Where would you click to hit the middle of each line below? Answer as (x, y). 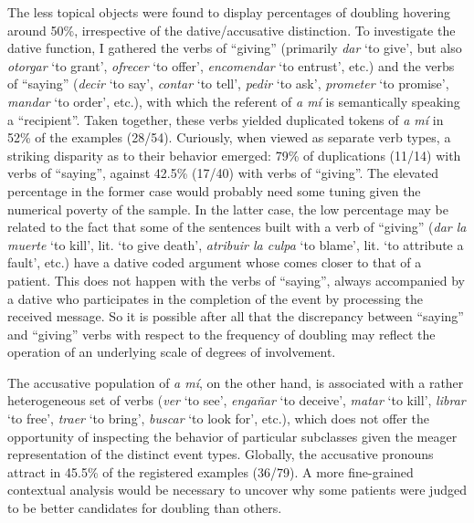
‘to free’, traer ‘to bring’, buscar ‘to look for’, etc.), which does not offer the (219, 418)
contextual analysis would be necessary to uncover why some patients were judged (237, 490)
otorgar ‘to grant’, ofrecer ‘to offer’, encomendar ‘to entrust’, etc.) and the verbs (231, 65)
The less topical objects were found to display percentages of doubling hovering (229, 12)
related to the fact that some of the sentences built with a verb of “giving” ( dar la (237, 227)
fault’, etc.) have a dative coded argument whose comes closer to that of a (215, 262)
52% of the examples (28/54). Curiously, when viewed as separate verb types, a (229, 137)
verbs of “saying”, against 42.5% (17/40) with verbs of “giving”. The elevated (223, 173)
